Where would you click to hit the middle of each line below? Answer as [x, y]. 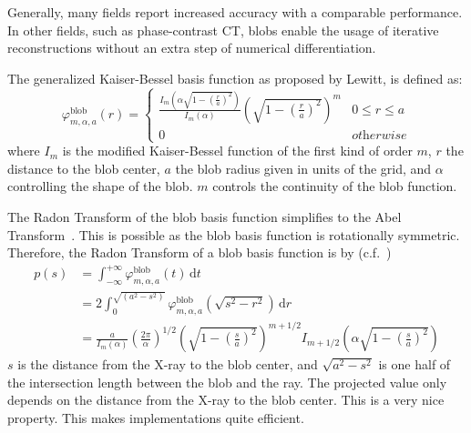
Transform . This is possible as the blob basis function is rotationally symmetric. [234, 234]
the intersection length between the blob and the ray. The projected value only [227, 382]
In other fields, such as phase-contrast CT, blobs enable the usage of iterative [223, 30]
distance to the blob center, [84, 168]
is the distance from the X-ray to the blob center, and [168, 364]
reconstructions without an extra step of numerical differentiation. [192, 48]
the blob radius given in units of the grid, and [303, 168]
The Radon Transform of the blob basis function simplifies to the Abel [205, 217]
